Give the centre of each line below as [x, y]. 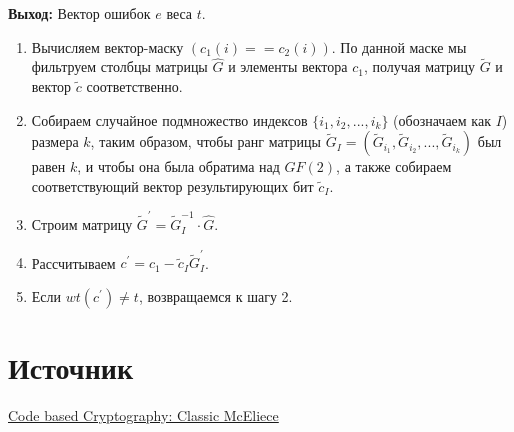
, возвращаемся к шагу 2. [215, 296]
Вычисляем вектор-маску [107, 46]
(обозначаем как [442, 119]
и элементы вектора [288, 66]
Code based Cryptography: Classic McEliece [143, 415]
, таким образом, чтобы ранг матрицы [205, 141]
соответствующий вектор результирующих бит [172, 185]
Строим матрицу [82, 224]
